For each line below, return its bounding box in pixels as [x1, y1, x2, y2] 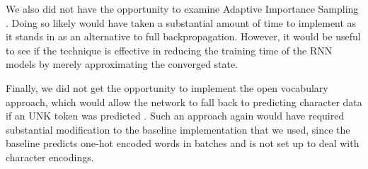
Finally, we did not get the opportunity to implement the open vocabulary [6, 80, 328, 95]
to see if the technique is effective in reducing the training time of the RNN [6, 42, 333, 57]
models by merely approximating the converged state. [6, 57, 238, 71]
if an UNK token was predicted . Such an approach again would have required [6, 108, 345, 123]
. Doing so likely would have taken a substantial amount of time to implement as [6, 15, 357, 30]
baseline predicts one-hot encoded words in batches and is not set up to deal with [6, 136, 360, 151]
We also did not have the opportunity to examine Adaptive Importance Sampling [6, 1, 359, 16]
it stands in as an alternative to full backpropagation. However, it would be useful [6, 29, 361, 44]
